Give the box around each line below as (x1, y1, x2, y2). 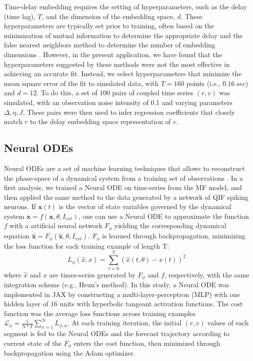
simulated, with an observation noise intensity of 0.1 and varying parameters (4, 97, 233, 107)
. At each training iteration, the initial (67, 318, 182, 328)
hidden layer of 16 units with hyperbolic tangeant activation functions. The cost (4, 298, 243, 309)
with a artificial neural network (9, 220, 102, 231)
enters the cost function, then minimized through (74, 338, 220, 348)
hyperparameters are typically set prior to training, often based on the (4, 21, 214, 31)
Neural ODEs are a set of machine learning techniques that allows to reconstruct (4, 163, 245, 173)
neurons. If (4, 201, 36, 212)
